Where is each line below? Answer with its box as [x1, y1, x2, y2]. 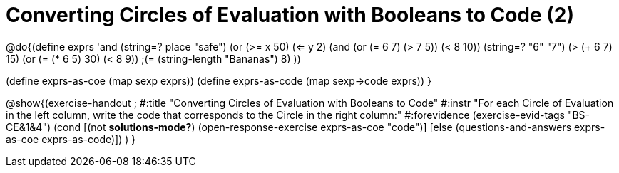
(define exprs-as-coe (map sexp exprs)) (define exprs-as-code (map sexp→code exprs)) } [6, 74, 431, 87]
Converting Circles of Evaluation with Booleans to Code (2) [6, 3, 575, 27]
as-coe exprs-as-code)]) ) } [6, 132, 136, 145]
